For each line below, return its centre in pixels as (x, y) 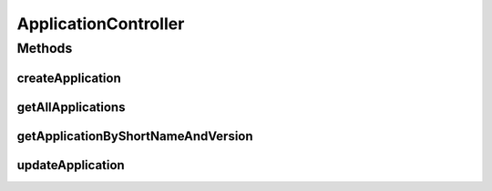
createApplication (69, 78)
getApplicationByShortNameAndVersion (135, 136)
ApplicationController (101, 24)
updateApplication (71, 165)
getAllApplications (71, 107)
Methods (45, 48)
